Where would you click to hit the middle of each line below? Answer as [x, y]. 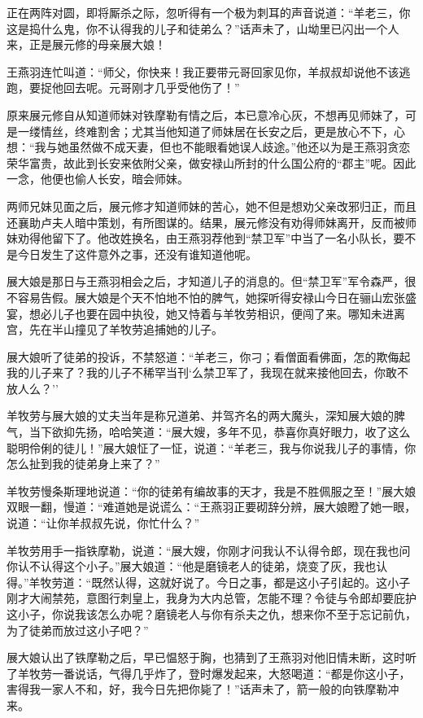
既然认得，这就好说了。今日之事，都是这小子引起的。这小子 [251, 582]
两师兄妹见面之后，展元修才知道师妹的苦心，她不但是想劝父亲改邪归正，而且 [211, 206]
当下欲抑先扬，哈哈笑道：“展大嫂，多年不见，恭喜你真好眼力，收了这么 [220, 432]
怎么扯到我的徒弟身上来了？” [83, 464]
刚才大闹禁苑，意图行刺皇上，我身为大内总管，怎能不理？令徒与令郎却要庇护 [211, 598]
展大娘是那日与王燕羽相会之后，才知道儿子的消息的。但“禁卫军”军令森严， [206, 281]
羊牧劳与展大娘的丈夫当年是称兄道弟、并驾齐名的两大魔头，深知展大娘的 [200, 416]
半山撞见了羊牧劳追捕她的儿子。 [137, 329]
